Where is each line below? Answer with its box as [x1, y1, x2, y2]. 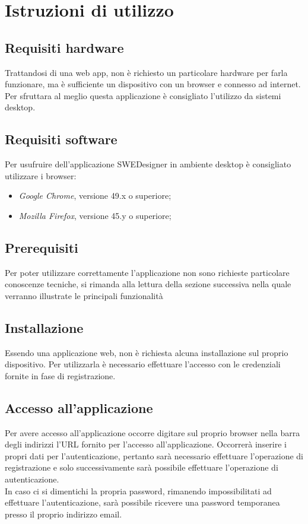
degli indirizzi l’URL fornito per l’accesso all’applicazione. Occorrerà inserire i [5, 438, 287, 450]
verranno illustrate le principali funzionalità [5, 289, 163, 301]
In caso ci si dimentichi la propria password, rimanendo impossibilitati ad [5, 484, 272, 497]
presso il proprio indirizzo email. [5, 507, 122, 520]
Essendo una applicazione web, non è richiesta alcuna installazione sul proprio [5, 346, 288, 358]
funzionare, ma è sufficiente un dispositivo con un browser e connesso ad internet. [5, 78, 301, 90]
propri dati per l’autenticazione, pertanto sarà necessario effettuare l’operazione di [5, 449, 304, 462]
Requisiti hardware [5, 38, 124, 56]
